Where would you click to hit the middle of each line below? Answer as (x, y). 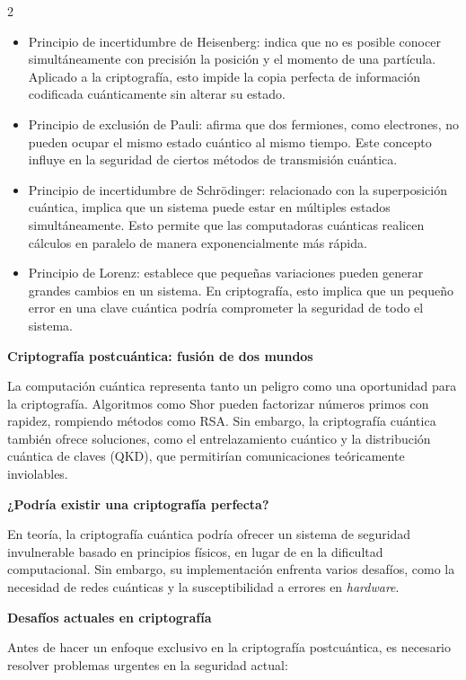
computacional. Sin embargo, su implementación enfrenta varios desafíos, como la (231, 569)
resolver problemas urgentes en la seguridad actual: (148, 664)
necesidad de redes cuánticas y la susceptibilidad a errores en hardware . (203, 587)
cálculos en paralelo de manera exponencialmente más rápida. (198, 242)
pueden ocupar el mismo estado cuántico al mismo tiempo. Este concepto (230, 141)
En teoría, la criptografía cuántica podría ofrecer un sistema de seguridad (209, 534)
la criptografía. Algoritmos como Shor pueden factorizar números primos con (218, 403)
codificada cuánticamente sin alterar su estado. (157, 94)
